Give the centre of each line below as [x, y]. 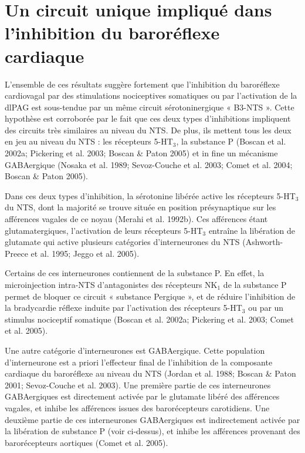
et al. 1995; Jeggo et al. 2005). [85, 253]
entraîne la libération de [252, 230]
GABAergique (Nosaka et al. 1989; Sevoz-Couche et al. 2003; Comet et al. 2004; [149, 164]
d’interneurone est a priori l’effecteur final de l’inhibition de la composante [139, 362]
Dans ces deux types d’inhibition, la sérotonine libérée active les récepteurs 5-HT [150, 195]
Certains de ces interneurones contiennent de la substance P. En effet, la [135, 273]
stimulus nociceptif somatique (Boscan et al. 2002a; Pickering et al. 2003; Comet [150, 319]
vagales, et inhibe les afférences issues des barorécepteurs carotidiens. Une [137, 407]
